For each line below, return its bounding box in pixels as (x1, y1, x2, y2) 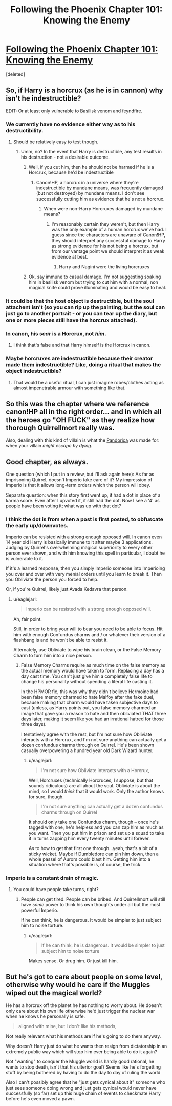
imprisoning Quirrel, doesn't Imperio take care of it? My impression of (6, 477, 153, 483)
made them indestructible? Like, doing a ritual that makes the (6, 361, 161, 368)
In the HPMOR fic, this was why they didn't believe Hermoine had (20, 688, 159, 695)
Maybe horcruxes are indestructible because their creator (6, 355, 153, 362)
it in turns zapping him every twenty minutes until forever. (28, 835, 150, 842)
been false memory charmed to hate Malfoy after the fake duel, (20, 694, 155, 700)
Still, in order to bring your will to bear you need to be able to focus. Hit (13, 626, 163, 632)
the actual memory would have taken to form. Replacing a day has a (20, 668, 164, 674)
